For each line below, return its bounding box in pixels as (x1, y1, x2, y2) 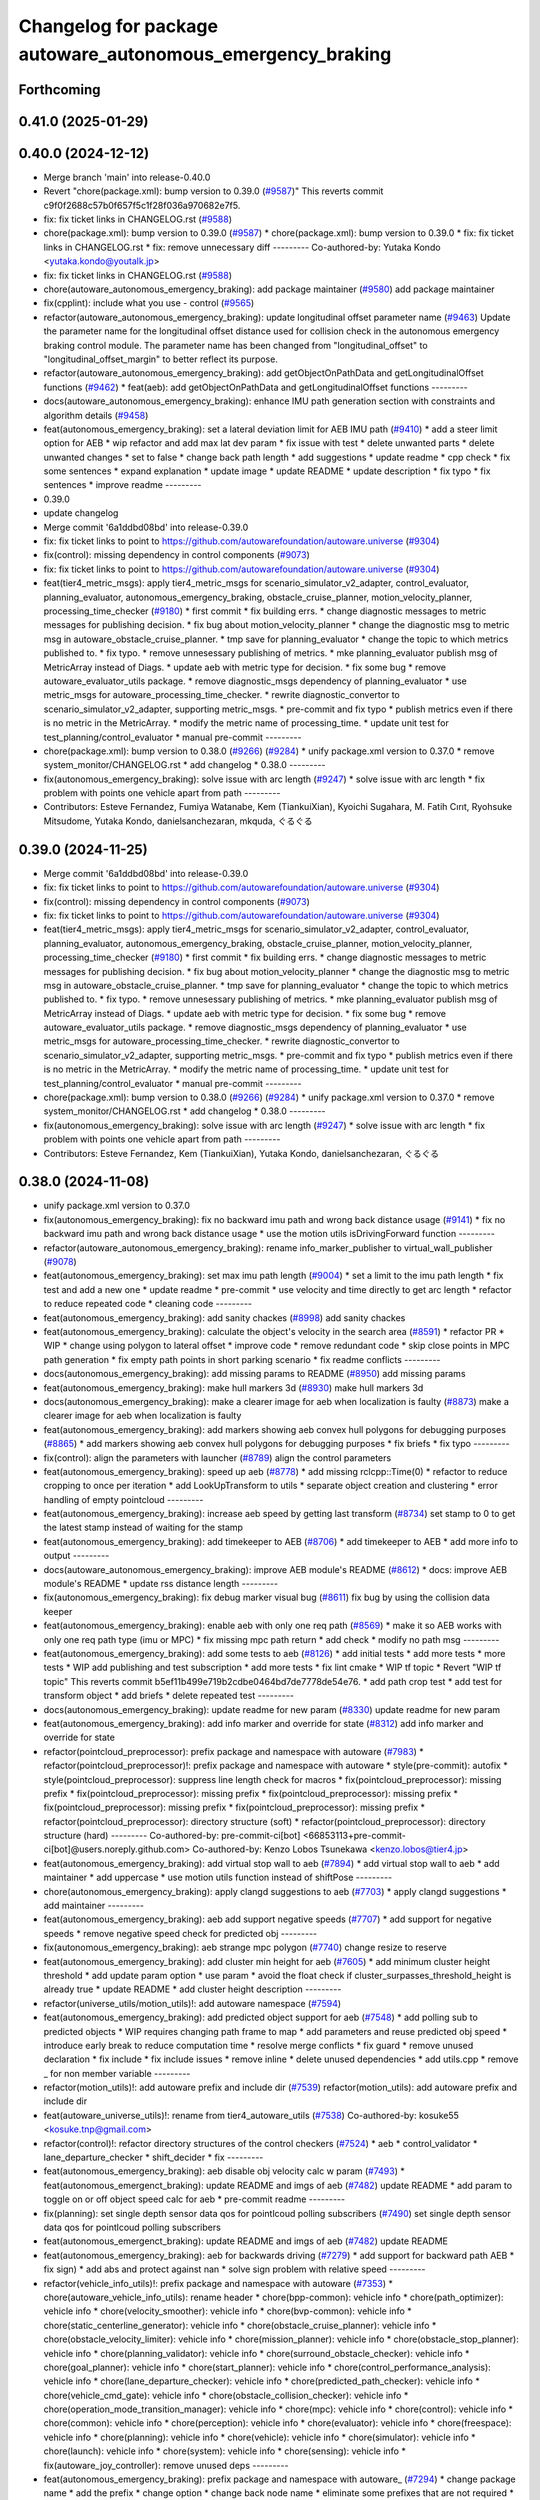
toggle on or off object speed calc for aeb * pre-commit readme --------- (43, 2193, 345, 2205)
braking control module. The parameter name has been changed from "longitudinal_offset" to (43, 339, 429, 351)
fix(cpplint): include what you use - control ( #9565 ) (43, 297, 255, 309)
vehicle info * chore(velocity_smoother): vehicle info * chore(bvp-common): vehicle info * (43, 2305, 412, 2317)
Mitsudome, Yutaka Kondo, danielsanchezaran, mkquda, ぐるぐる (43, 815, 313, 827)
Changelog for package (18, 15, 219, 37)
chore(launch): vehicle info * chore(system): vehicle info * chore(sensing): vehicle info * (43, 2445, 407, 2457)
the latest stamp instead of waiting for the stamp (43, 1521, 244, 1534)
